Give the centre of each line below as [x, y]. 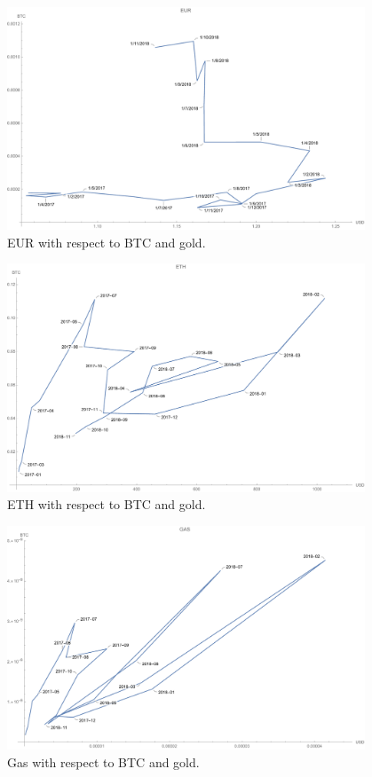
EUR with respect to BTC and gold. [107, 242]
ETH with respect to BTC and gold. [107, 504]
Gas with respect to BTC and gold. [103, 761]
